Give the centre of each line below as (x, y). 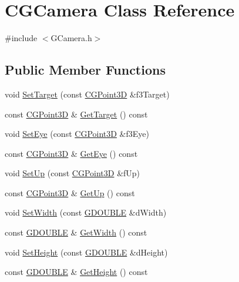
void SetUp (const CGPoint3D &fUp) (73, 173)
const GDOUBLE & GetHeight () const (76, 272)
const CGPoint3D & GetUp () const (70, 192)
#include (21, 38)
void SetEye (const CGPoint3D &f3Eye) (77, 134)
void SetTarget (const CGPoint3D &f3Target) (87, 94)
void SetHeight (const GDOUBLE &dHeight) (86, 252)
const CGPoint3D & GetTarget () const (76, 114)
